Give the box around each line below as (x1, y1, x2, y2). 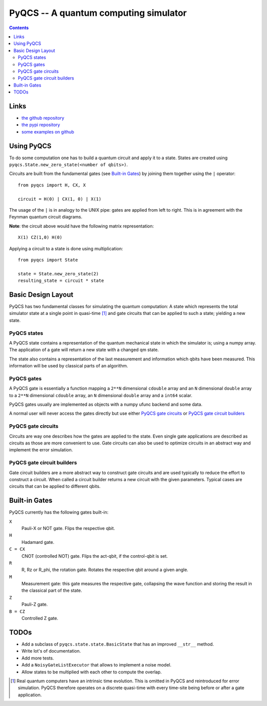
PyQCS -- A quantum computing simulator (9, 7, 187, 18)
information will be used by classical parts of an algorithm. (9, 363, 129, 369)
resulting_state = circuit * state (18, 278, 104, 284)
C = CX (9, 546, 25, 552)
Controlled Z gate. (21, 616, 59, 621)
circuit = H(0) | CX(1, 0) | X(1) (18, 196, 101, 202)
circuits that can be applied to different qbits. (9, 484, 101, 489)
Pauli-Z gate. (21, 601, 48, 608)
